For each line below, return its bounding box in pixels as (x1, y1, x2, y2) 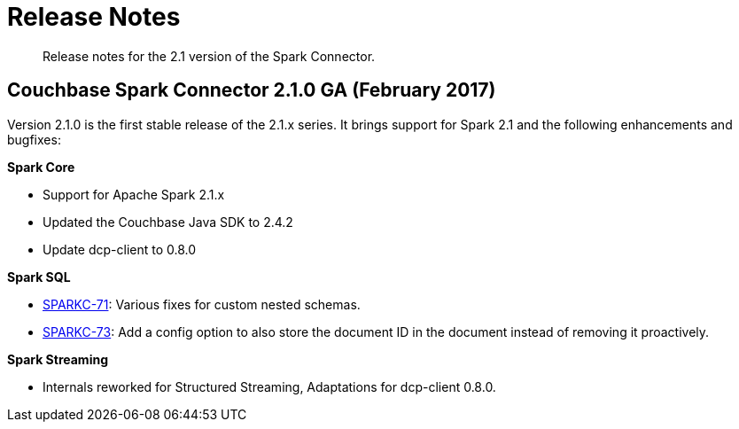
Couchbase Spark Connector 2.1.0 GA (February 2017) (7, 79, 496, 102)
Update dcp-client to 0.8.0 (43, 241, 197, 257)
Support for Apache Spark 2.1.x (43, 186, 225, 202)
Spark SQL (7, 269, 71, 285)
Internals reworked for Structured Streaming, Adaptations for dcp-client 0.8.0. (43, 378, 496, 394)
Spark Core (7, 159, 75, 175)
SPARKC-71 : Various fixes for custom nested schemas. (43, 296, 361, 312)
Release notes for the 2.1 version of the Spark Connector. (43, 48, 376, 64)
